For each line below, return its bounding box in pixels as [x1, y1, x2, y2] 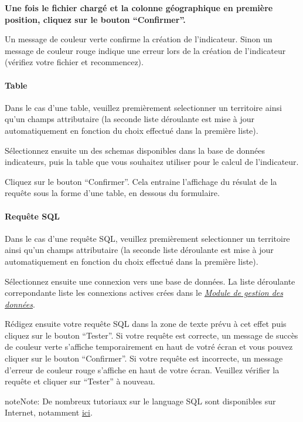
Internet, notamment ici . [5, 406, 93, 418]
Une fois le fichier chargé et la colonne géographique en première [5, 2, 273, 13]
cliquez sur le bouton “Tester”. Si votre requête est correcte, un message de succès [5, 329, 298, 341]
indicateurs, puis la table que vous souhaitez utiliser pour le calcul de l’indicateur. [5, 156, 299, 168]
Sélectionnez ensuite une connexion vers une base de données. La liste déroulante [5, 275, 295, 287]
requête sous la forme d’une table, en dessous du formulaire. [5, 187, 220, 199]
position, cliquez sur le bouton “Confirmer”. [5, 13, 186, 25]
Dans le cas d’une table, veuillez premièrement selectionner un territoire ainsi [5, 101, 282, 113]
